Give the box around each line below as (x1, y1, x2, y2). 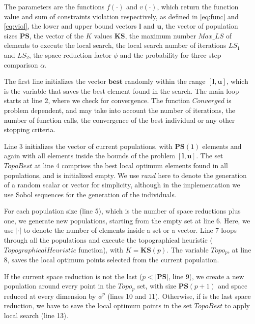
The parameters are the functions (4, 1, 105, 11)
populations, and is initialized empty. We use (4, 170, 139, 180)
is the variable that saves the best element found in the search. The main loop (4, 85, 239, 96)
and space (218, 281, 248, 291)
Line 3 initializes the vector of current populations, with (4, 141, 173, 151)
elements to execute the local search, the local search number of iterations (4, 40, 227, 50)
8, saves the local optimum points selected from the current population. (4, 254, 219, 265)
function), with (78, 244, 123, 254)
